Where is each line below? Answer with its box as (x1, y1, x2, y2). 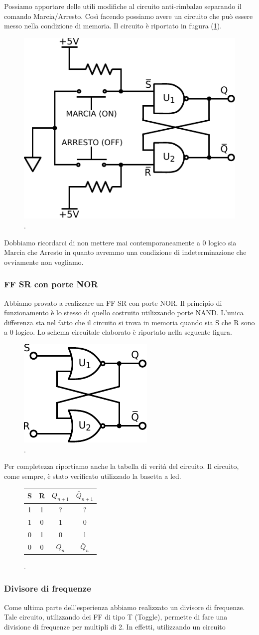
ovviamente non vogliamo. (4, 256, 84, 267)
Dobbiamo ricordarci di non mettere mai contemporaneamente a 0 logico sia (4, 237, 237, 247)
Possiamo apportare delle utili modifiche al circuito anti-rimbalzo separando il (4, 1, 242, 11)
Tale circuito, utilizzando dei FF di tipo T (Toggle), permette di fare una (4, 612, 228, 622)
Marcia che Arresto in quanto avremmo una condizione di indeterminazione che (4, 247, 247, 257)
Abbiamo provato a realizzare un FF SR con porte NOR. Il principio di (4, 297, 222, 308)
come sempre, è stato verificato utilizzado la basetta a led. (4, 470, 181, 481)
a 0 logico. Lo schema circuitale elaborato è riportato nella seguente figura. (4, 327, 232, 337)
